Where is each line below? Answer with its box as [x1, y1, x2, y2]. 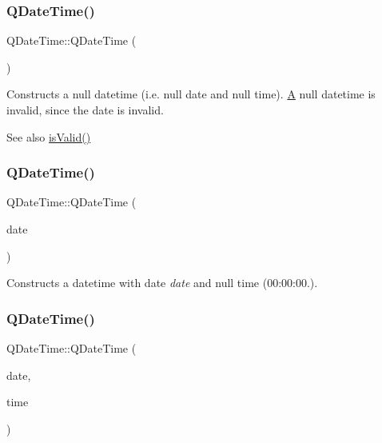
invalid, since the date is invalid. [6, 102, 164, 118]
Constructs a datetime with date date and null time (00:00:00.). [6, 274, 318, 291]
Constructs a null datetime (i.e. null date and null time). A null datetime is [6, 86, 376, 102]
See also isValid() [6, 128, 91, 145]
